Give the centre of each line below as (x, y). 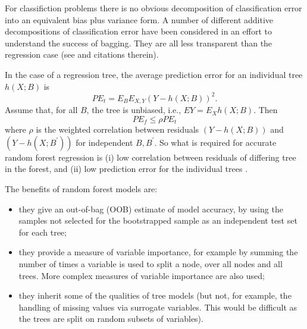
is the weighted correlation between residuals (118, 129)
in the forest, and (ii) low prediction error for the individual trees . (126, 169)
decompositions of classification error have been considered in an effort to (138, 31)
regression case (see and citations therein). (82, 54)
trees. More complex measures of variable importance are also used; (142, 275)
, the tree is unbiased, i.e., (134, 110)
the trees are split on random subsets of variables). (111, 319)
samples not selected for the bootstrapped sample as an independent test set (158, 220)
